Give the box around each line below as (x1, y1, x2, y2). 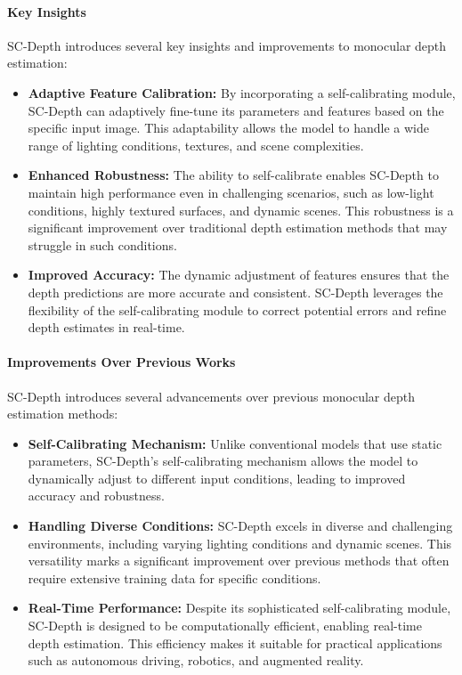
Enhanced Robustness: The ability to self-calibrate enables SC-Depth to (28, 166, 439, 184)
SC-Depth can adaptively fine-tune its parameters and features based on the (28, 101, 444, 119)
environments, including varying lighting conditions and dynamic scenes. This (28, 533, 452, 552)
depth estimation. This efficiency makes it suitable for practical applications (28, 633, 442, 652)
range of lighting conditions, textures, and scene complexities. (28, 135, 364, 154)
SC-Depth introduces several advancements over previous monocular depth (7, 386, 416, 405)
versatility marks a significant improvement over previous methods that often (28, 551, 450, 570)
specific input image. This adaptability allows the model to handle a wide (28, 118, 429, 137)
